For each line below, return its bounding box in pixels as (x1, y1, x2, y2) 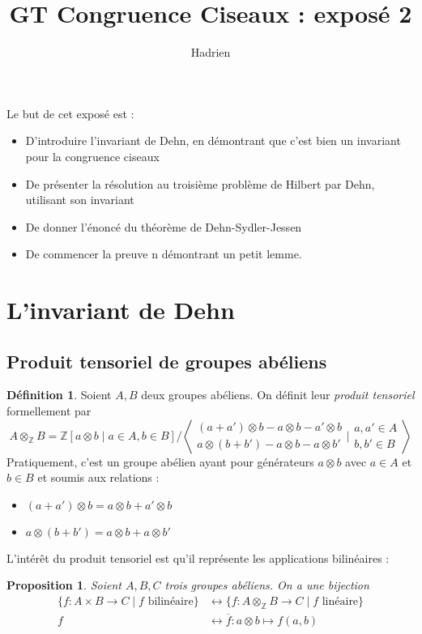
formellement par (6, 402, 92, 419)
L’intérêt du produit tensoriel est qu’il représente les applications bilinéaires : (6, 549, 390, 566)
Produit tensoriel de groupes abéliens (6, 348, 327, 373)
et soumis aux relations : (37, 469, 160, 486)
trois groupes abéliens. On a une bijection (164, 577, 369, 594)
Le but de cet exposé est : (6, 104, 134, 121)
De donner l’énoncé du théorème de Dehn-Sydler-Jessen (25, 218, 302, 235)
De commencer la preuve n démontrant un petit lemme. (25, 245, 302, 262)
